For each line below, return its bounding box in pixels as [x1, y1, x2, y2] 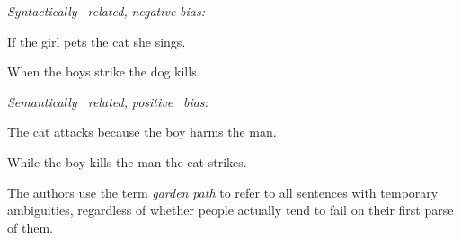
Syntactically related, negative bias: [7, 2, 205, 20]
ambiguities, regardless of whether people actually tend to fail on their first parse [7, 200, 454, 219]
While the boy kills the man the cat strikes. [7, 152, 247, 171]
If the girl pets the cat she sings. [7, 31, 186, 50]
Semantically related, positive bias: [7, 92, 208, 111]
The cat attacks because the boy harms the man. [7, 122, 277, 141]
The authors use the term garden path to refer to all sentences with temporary [7, 182, 439, 201]
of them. [7, 218, 53, 236]
